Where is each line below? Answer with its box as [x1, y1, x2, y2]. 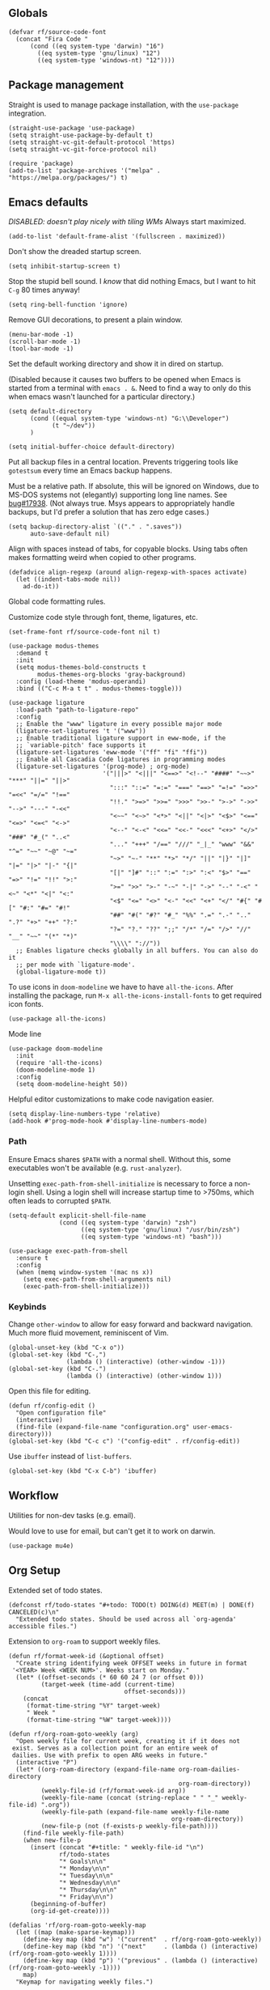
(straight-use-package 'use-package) [8, 124, 136, 132]
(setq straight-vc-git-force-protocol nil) [8, 145, 158, 153]
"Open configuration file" [15, 1409, 107, 1417]
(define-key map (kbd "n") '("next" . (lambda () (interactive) [23, 1942, 259, 1950]
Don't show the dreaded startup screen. [8, 247, 141, 257]
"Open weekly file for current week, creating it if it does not [15, 1737, 241, 1745]
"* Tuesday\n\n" [59, 1871, 114, 1880]
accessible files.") [8, 1622, 78, 1630]
